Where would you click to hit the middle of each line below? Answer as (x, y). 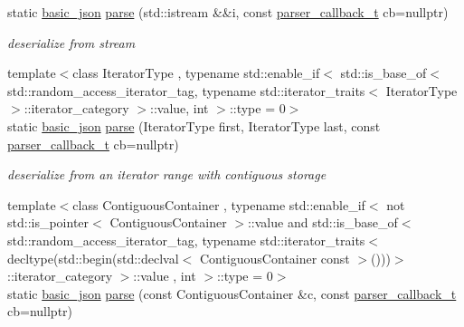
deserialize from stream (71, 42)
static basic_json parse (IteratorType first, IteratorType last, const (194, 125)
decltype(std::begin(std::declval (93, 258)
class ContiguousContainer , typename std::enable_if (219, 204)
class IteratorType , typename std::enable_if (196, 73)
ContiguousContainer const (275, 258)
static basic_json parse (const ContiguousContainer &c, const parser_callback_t (232, 293)
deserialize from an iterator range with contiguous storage (167, 174)
